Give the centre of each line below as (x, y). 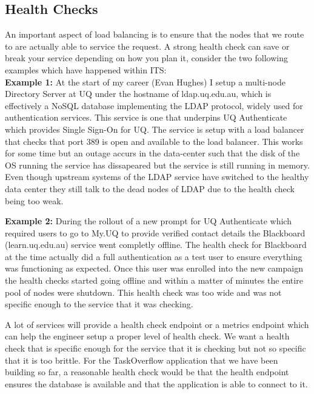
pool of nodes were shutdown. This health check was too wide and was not (143, 292)
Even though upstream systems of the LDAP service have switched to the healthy (157, 177)
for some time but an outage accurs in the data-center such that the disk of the (152, 153)
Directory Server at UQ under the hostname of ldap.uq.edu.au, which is (138, 94)
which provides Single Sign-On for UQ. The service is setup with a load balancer (155, 129)
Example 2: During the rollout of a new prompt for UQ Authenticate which (148, 221)
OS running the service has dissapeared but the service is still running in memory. (157, 165)
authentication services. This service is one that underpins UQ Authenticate (146, 117)
